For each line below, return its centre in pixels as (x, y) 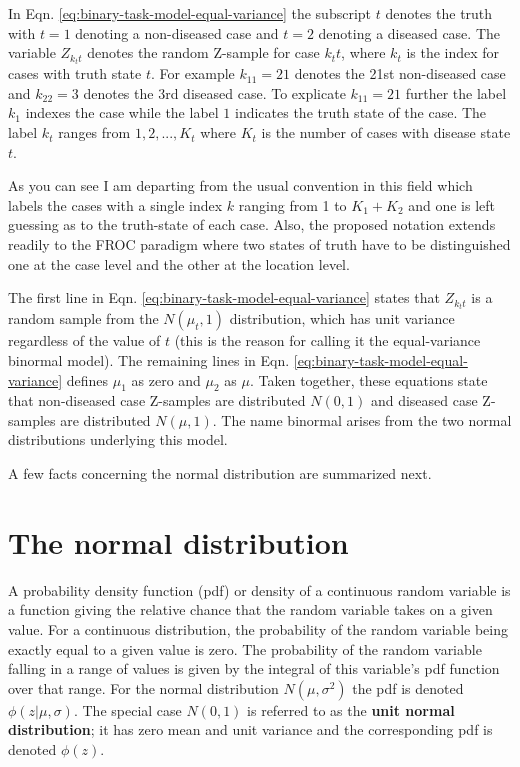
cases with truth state (75, 73)
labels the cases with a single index (115, 204)
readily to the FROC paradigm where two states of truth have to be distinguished (259, 244)
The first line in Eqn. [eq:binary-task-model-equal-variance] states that (224, 297)
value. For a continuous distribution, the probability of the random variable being (258, 628)
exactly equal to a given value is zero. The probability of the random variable (245, 648)
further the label (456, 92)
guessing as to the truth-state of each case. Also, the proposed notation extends (252, 224)
